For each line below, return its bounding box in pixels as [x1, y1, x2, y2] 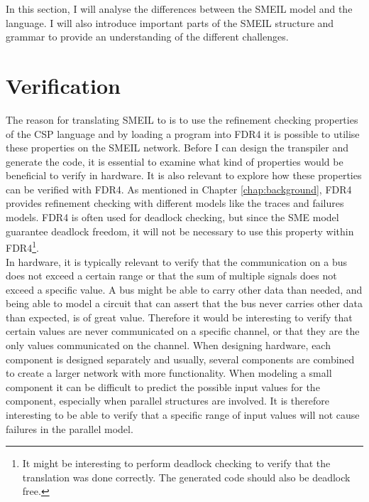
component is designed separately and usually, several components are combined [6, 351, 355, 366]
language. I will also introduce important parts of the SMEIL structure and [6, 15, 334, 30]
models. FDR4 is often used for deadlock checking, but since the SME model [6, 210, 339, 225]
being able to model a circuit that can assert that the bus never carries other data [6, 296, 363, 311]
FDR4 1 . [6, 238, 39, 255]
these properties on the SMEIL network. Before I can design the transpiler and [6, 140, 348, 155]
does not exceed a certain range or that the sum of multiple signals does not [6, 268, 337, 283]
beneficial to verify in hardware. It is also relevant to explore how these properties [6, 168, 362, 183]
